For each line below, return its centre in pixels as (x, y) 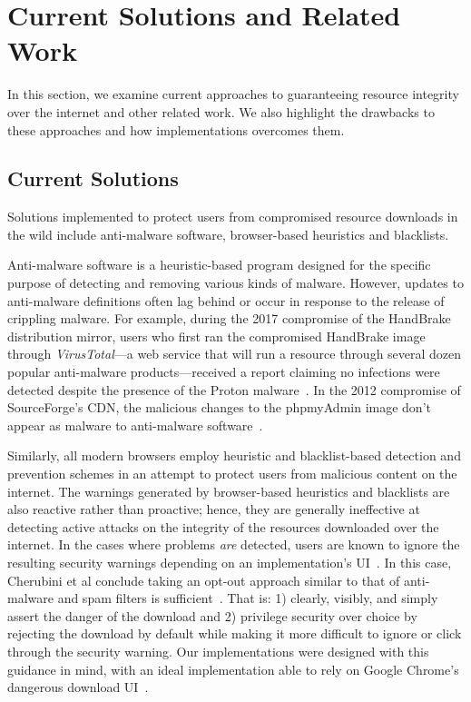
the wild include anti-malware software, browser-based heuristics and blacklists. (228, 234)
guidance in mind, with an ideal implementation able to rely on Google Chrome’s (233, 669)
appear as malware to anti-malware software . (135, 425)
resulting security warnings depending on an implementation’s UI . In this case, (230, 562)
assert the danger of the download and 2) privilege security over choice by (212, 615)
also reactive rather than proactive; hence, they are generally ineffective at (214, 509)
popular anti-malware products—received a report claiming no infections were (224, 372)
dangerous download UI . (78, 687)
